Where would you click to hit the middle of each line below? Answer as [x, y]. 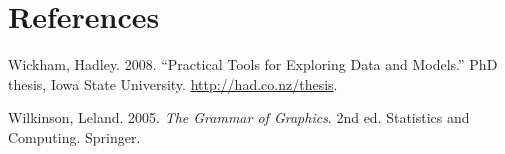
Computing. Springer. [74, 136]
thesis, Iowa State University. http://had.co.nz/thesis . [173, 83]
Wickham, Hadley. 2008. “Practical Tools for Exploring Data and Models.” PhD [253, 64]
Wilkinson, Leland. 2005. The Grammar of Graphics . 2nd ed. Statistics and [239, 117]
